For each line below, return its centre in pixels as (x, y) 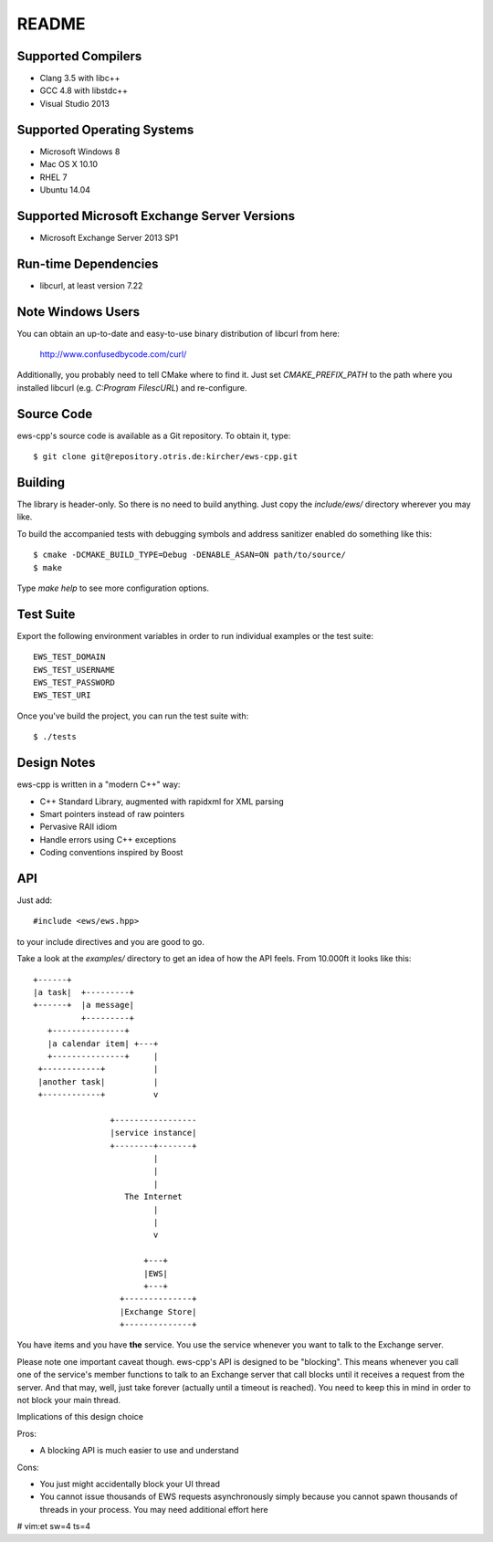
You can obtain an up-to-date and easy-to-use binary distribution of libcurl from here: (178, 333)
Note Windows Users (79, 312)
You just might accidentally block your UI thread (130, 1484)
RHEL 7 (53, 177)
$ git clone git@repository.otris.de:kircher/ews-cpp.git (166, 457)
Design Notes (56, 763)
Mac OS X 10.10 (69, 164)
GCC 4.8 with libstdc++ (84, 90)
